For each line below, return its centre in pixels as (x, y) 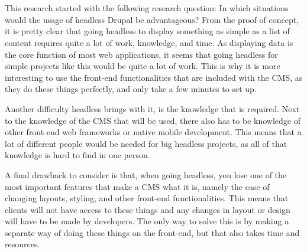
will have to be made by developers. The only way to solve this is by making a (147, 221)
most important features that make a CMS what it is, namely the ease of (137, 186)
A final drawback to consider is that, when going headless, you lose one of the (146, 174)
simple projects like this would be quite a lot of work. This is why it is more (143, 66)
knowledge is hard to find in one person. (77, 155)
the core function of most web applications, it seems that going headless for (141, 54)
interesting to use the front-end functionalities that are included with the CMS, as (154, 77)
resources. (22, 244)
